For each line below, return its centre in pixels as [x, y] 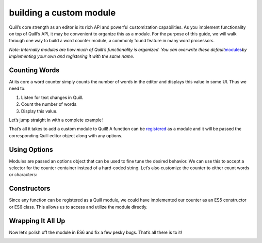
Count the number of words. [49, 104]
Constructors [30, 188]
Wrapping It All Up [37, 221]
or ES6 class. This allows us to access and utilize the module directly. [78, 207]
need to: [17, 89]
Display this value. [39, 111]
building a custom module [62, 13]
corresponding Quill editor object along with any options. [66, 135]
